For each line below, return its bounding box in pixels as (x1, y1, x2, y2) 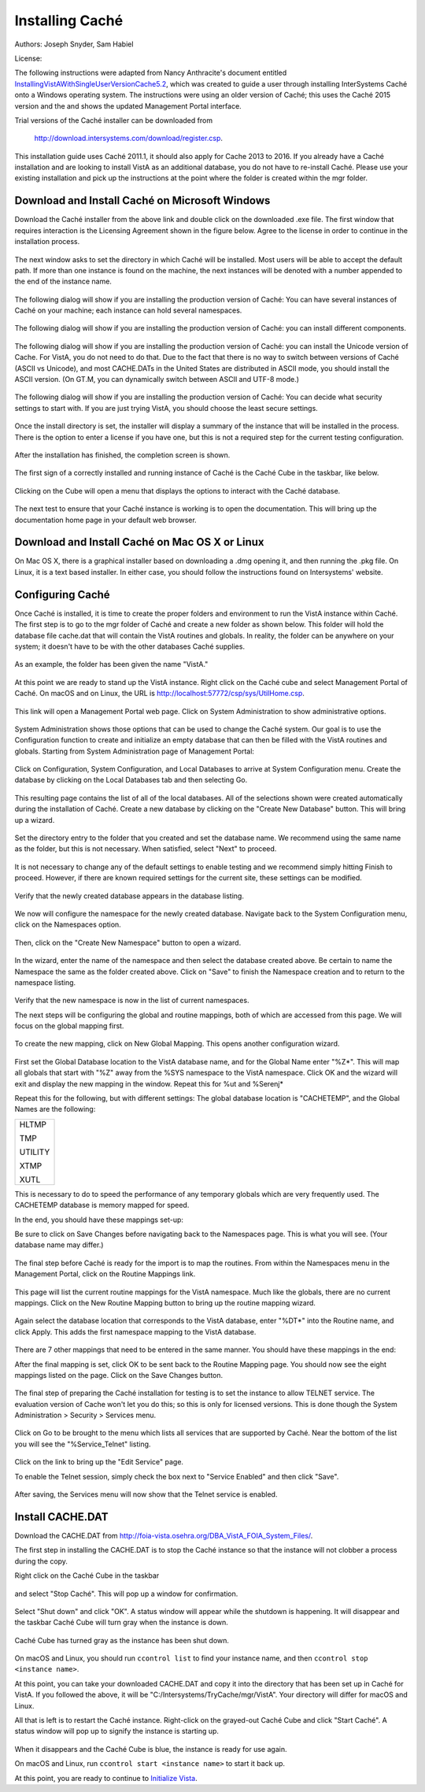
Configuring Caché (14, 587, 110, 602)
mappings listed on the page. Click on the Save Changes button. (14, 1370, 224, 1379)
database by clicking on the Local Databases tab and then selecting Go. (14, 776, 248, 785)
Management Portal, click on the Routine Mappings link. (14, 1269, 196, 1279)
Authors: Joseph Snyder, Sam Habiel (14, 39, 134, 49)
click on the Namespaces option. (14, 920, 121, 929)
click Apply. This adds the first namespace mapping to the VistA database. (14, 1327, 257, 1336)
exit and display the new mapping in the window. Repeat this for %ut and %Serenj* (14, 1079, 283, 1088)
